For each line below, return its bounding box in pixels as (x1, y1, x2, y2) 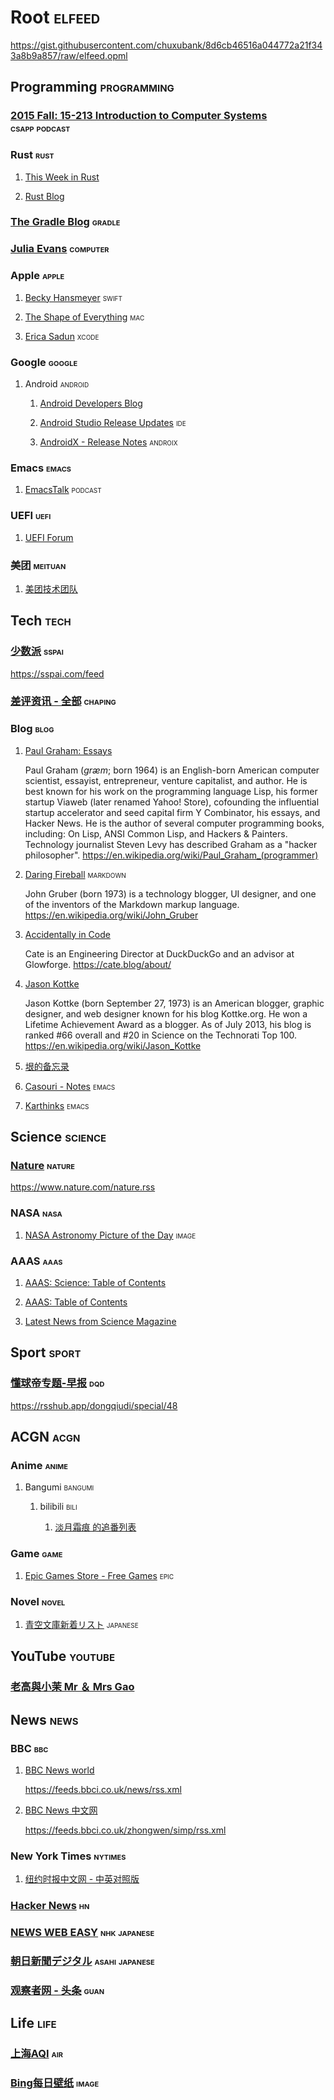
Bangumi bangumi (24, 1481, 95, 1493)
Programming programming (10, 79, 175, 96)
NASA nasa (10, 1206, 63, 1220)
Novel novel (10, 1594, 66, 1608)
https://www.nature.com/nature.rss (10, 1181, 156, 1193)
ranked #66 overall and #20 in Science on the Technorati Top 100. (24, 1029, 297, 1041)
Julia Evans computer (10, 242, 110, 256)
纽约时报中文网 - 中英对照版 (24, 1873, 140, 1885)
